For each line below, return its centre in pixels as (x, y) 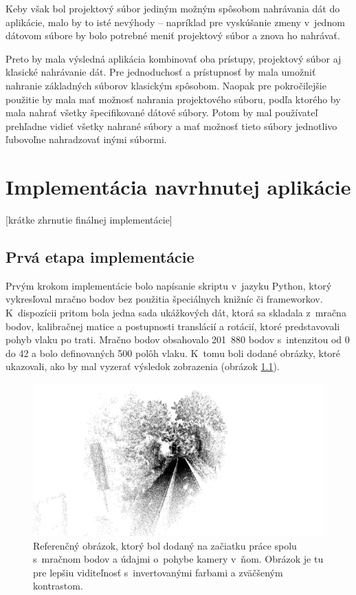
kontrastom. (58, 586)
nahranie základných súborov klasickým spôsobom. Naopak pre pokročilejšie (166, 85)
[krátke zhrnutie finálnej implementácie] (89, 220)
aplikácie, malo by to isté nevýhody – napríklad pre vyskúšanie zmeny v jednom (175, 22)
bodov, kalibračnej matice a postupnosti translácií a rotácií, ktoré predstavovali (173, 326)
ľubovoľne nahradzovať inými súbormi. (86, 139)
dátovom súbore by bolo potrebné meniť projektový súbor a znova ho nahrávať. (173, 35)
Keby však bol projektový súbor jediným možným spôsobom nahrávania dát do (173, 8)
